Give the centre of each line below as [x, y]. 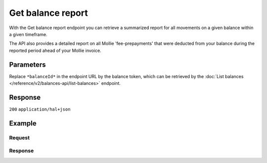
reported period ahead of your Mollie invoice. [55, 50]
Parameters [27, 64]
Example [23, 123]
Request [19, 137]
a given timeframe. [28, 34]
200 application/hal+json [40, 109]
